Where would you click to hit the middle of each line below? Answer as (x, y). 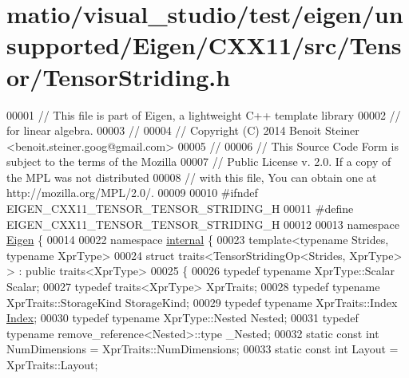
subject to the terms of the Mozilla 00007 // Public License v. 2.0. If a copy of (199, 161)
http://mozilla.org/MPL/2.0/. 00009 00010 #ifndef (132, 193)
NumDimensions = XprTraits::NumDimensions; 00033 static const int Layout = (203, 349)
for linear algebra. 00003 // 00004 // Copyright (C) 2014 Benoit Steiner (183, 130)
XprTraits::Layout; (52, 364)
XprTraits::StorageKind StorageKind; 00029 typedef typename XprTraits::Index (202, 302)
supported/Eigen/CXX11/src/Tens (204, 45)
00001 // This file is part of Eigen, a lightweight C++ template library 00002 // (204, 114)
